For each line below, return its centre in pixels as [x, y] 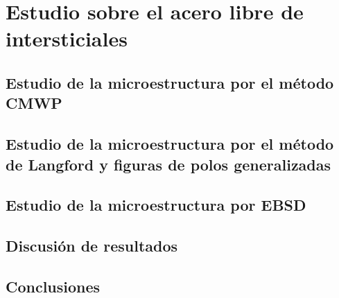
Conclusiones [53, 286]
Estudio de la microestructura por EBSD [156, 205]
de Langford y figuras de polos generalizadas [168, 164]
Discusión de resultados [92, 246]
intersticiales [67, 38]
